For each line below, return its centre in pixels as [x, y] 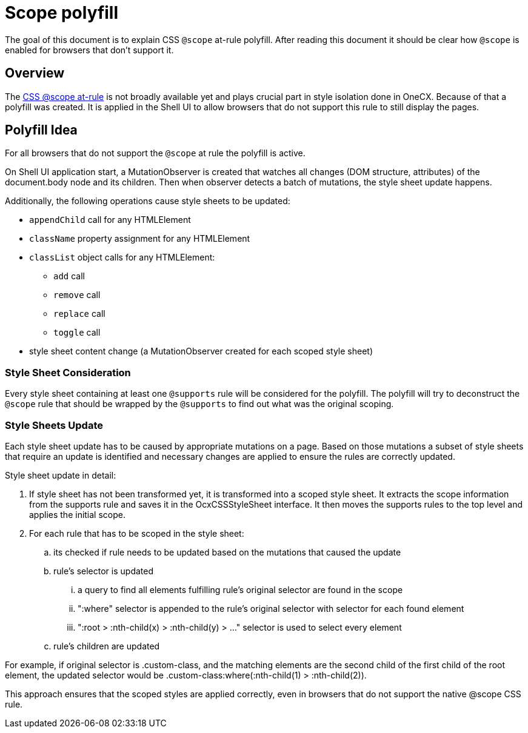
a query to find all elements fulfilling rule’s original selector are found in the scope [240, 589]
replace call [79, 314]
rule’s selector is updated [103, 571]
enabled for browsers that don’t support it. [89, 50]
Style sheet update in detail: [61, 475]
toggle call [77, 333]
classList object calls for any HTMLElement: [122, 257]
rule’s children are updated [107, 646]
